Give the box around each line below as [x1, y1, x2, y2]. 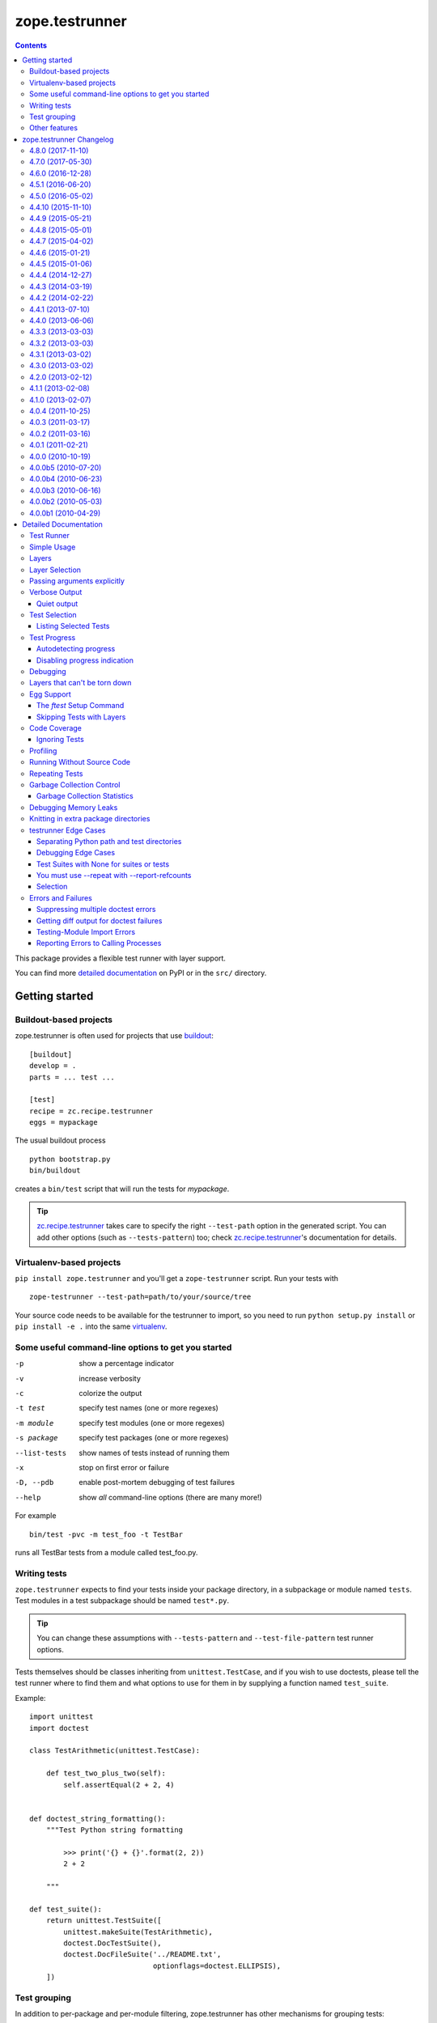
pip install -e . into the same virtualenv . [15, 1321, 168, 1331]
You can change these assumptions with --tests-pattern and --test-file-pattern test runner [36, 1633, 374, 1643]
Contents [15, 40, 48, 50]
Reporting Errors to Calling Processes [36, 939, 162, 948]
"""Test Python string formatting [45, 1826, 184, 1834]
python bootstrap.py [29, 1154, 111, 1164]
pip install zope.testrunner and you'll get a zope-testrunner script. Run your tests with [15, 1273, 339, 1283]
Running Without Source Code [29, 757, 131, 767]
